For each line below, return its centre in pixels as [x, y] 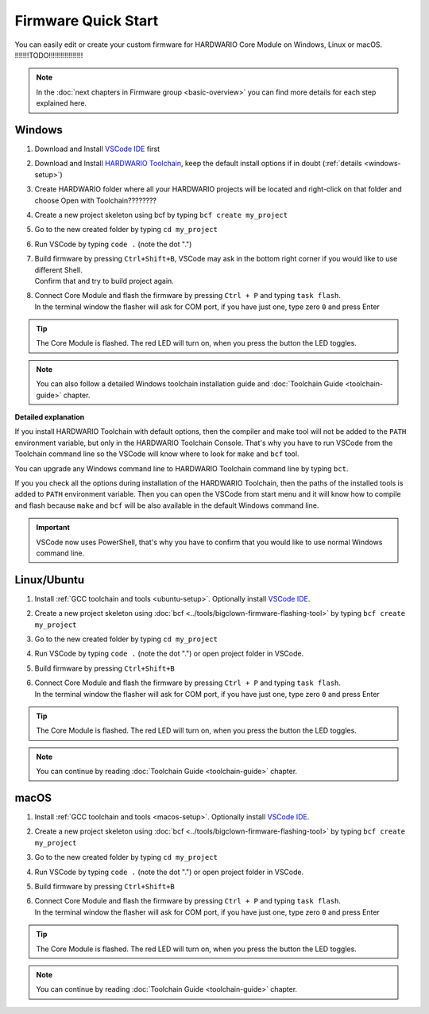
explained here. [62, 103]
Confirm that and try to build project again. [104, 281]
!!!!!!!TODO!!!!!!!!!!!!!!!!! [49, 55]
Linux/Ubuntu [50, 580]
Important [53, 528]
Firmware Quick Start [87, 21]
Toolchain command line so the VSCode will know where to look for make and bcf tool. [157, 454]
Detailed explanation [50, 417]
